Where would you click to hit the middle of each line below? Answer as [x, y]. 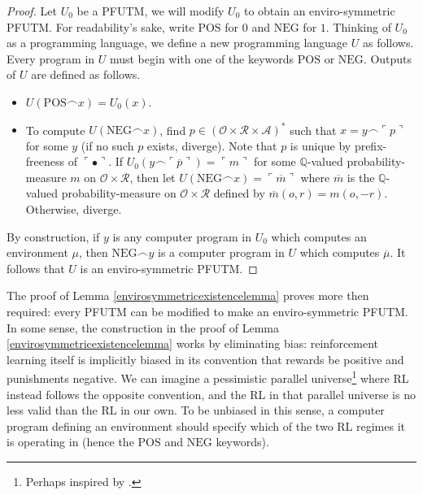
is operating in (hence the [70, 442]
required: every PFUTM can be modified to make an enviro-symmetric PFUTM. [207, 311]
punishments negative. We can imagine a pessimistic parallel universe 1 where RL [208, 377]
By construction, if [53, 236]
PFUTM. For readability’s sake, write [100, 26]
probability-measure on [119, 193]
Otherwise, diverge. [74, 209]
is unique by [321, 145]
